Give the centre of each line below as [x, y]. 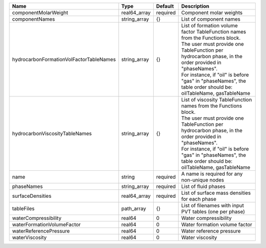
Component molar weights [212, 13]
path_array [134, 208]
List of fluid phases [204, 186]
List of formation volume [210, 26]
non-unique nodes [203, 180]
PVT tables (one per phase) [213, 212]
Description [195, 6]
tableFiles [23, 208]
